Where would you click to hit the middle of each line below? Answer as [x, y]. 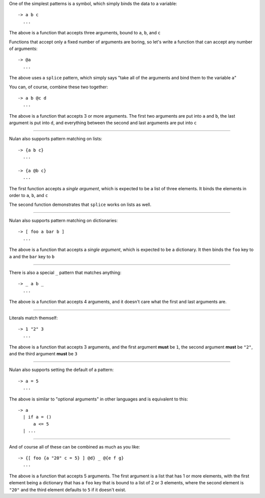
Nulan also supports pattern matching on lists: [56, 139]
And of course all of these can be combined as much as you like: [75, 447]
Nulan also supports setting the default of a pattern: [61, 370]
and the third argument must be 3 [43, 354]
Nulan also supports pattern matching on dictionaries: [63, 220]
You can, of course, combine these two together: [58, 87]
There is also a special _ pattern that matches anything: [65, 273]
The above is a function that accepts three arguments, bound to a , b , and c [85, 33]
